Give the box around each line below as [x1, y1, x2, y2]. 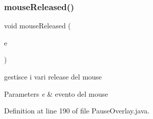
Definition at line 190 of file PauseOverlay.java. [4, 105, 150, 116]
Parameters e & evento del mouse [4, 88, 108, 99]
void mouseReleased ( [4, 20, 71, 31]
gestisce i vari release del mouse [4, 71, 102, 82]
